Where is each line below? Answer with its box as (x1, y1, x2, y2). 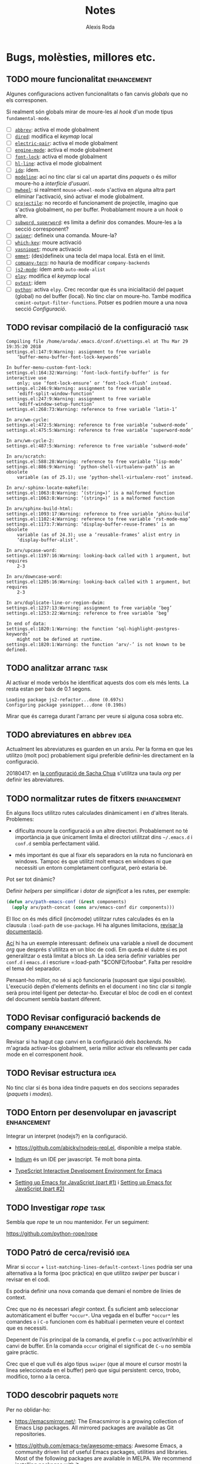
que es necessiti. (6, 1324, 48, 1332)
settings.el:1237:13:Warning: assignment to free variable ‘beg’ (6, 604, 172, 611)
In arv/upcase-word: (6, 547, 58, 553)
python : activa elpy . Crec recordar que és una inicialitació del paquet (14, 286, 184, 293)
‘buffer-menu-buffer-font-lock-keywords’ (17, 354, 121, 360)
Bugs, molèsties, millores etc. (6, 50, 156, 64)
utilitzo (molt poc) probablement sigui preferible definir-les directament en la (6, 752, 195, 759)
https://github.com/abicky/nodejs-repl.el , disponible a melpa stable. (14, 1144, 182, 1152)
